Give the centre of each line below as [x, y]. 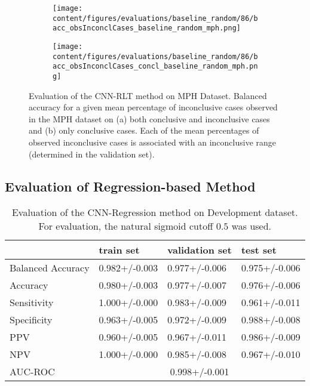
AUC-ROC [32, 372]
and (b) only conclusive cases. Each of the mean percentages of [144, 130]
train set [119, 250]
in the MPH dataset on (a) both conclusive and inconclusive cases [149, 118]
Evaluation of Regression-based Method [130, 186]
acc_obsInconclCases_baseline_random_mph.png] [147, 28]
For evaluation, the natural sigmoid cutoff [126, 226]
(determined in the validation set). [92, 154]
